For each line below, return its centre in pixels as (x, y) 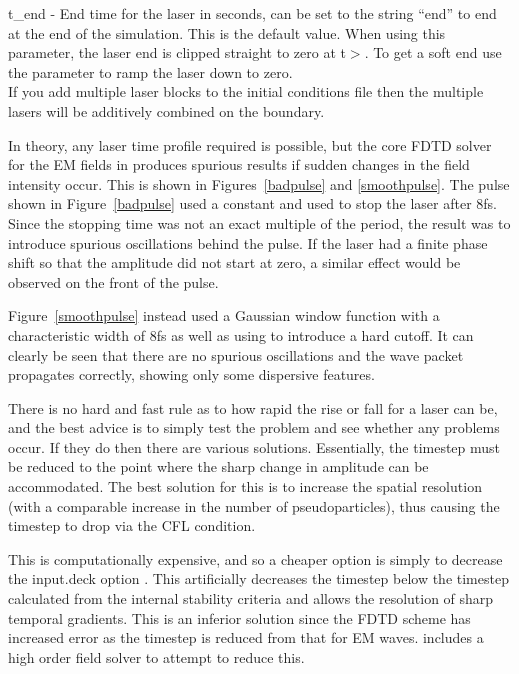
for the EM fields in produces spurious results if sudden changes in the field (239, 164)
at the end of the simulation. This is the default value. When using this (227, 32)
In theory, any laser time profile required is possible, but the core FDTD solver (250, 144)
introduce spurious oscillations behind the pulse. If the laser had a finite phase (248, 242)
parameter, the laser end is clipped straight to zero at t (177, 52)
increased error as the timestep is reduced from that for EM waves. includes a (246, 637)
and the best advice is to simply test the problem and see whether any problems (254, 427)
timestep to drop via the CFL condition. (132, 525)
